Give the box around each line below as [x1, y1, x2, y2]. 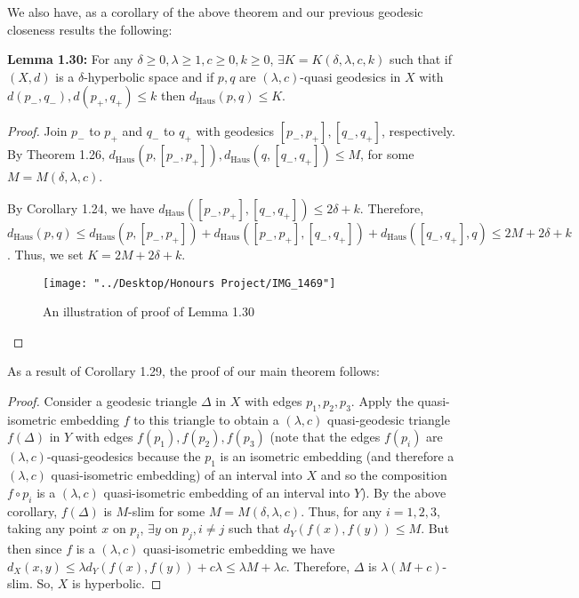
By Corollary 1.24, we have [7, 198, 155, 217]
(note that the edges [269, 427, 381, 446]
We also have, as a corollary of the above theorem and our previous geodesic [7, 3, 423, 20]
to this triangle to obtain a [133, 410, 279, 428]
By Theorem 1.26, [7, 145, 105, 163]
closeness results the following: [7, 20, 173, 38]
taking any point [7, 519, 98, 538]
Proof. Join [7, 122, 68, 140]
